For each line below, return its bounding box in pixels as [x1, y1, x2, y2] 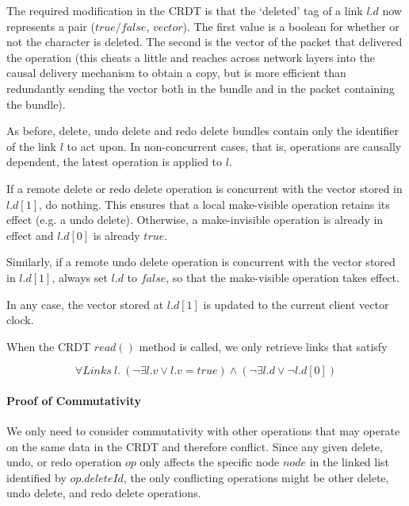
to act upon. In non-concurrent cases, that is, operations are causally [67, 137, 402, 154]
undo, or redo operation [6, 454, 122, 470]
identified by [6, 469, 67, 485]
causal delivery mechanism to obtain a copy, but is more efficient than [6, 64, 346, 81]
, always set [52, 268, 108, 285]
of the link [6, 137, 57, 154]
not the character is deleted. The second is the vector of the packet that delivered [6, 33, 403, 50]
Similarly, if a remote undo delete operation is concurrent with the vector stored [6, 253, 396, 270]
